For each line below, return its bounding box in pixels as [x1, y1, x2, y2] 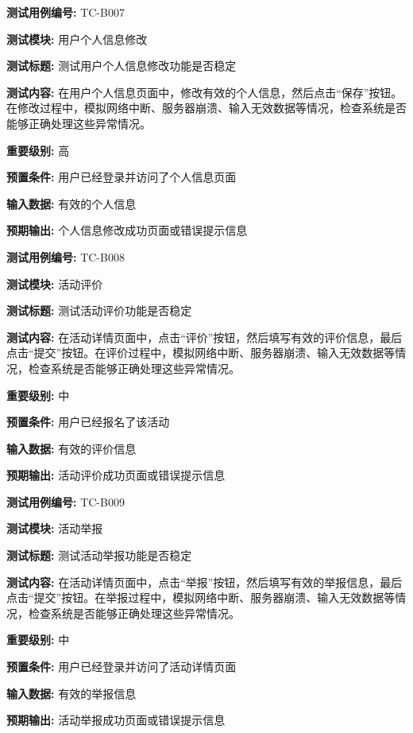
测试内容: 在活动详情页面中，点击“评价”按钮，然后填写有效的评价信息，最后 [6, 328, 403, 345]
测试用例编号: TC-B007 [6, 4, 125, 20]
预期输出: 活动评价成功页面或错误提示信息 [6, 467, 226, 483]
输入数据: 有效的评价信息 [6, 440, 137, 456]
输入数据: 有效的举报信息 [6, 685, 137, 701]
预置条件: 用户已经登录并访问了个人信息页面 [6, 169, 237, 185]
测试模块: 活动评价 [6, 275, 103, 292]
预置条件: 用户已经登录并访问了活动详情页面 [6, 658, 237, 675]
